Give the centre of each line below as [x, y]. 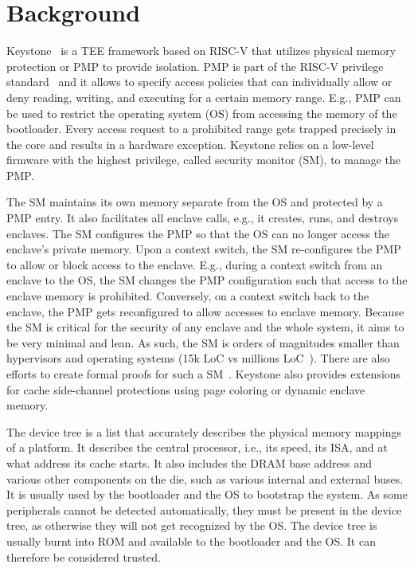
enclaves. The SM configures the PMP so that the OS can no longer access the [198, 233]
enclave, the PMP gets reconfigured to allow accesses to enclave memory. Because [205, 311]
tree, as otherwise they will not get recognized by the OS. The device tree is [192, 525]
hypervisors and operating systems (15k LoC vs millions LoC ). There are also [198, 358]
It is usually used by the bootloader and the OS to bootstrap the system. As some [207, 494]
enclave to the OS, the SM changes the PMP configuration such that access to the [207, 280]
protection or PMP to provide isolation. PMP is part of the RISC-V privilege [195, 66]
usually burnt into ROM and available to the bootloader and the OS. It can [191, 541]
